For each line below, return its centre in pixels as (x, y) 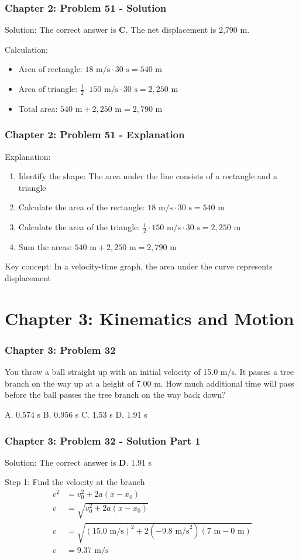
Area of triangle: (48, 88)
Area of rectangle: (50, 69)
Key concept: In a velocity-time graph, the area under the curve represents (139, 266)
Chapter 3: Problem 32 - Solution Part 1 (103, 440)
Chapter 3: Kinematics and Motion (149, 318)
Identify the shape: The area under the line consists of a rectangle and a (148, 176)
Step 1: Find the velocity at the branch (75, 482)
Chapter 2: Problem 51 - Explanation (95, 134)
